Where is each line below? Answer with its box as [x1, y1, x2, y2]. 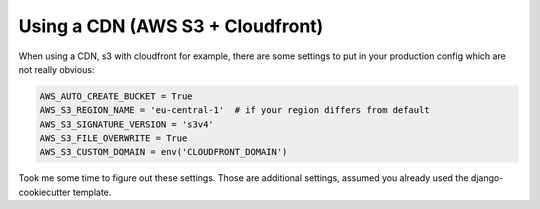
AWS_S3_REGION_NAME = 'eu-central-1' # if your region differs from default [39, 105, 430, 116]
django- [470, 172, 504, 184]
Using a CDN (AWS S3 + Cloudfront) [18, 15, 324, 37]
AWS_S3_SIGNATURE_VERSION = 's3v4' [39, 118, 214, 130]
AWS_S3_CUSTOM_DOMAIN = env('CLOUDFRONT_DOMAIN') [39, 146, 288, 158]
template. [72, 186, 112, 198]
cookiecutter [18, 186, 71, 198]
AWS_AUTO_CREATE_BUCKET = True [39, 90, 194, 102]
